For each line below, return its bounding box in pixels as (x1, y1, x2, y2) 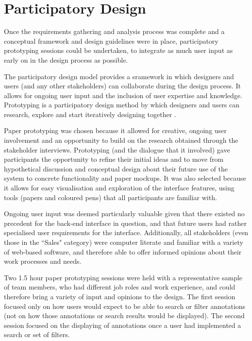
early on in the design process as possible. (4, 54, 128, 65)
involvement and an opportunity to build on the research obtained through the (4, 135, 238, 145)
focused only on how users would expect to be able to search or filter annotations (4, 301, 246, 311)
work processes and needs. (4, 256, 82, 266)
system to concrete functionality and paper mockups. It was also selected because (4, 173, 246, 183)
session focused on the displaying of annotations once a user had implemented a (4, 320, 241, 330)
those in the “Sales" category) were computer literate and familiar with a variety (4, 237, 243, 247)
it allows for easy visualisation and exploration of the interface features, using (4, 183, 235, 193)
